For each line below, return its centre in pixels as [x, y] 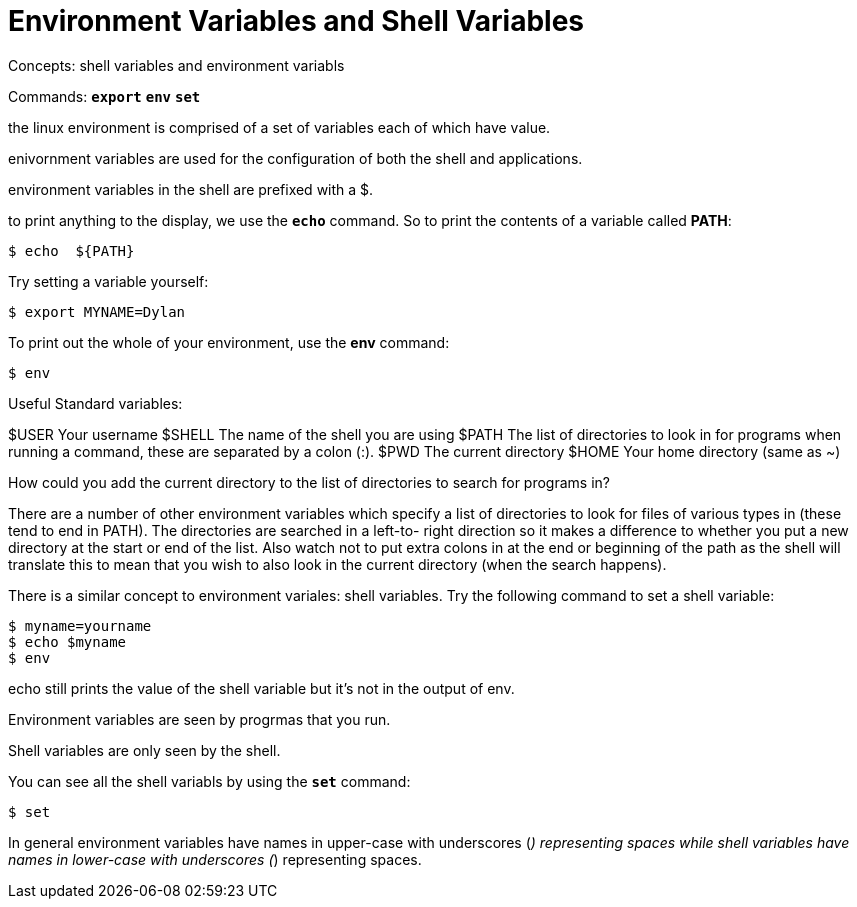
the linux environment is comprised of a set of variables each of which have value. [279, 127]
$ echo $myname [67, 641]
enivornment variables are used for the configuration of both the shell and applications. [295, 158]
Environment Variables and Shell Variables [296, 21]
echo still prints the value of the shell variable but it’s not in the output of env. [261, 688]
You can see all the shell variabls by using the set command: [209, 781]
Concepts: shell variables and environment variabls [176, 65]
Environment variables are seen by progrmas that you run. [199, 719]
